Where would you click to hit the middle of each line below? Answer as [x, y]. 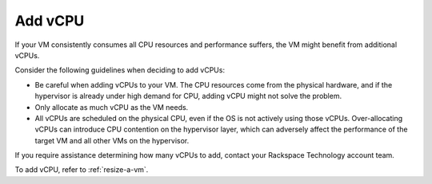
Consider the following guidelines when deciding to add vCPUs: [120, 70]
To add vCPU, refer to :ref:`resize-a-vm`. [82, 170]
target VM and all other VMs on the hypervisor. [112, 140]
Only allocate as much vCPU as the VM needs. [112, 107]
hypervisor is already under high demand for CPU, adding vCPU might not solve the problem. [188, 96]
